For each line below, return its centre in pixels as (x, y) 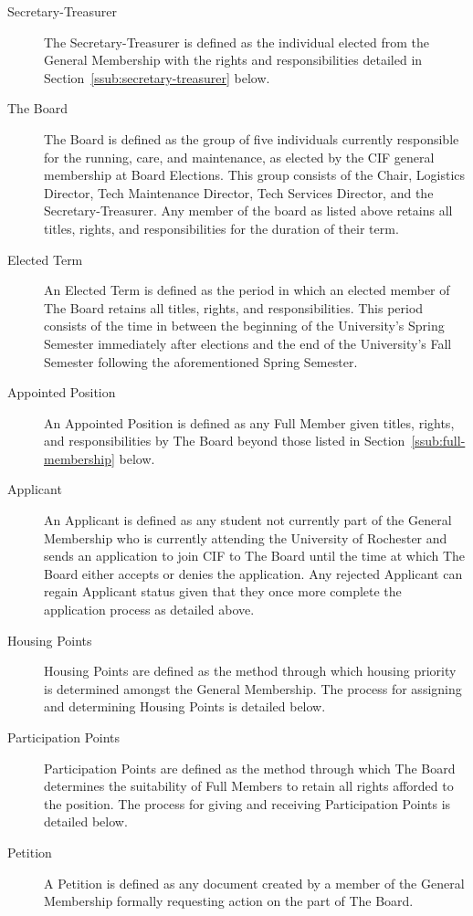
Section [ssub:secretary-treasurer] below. (157, 77)
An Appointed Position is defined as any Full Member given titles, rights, (249, 422)
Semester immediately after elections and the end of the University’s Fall (248, 343)
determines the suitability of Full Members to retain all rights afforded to (249, 786)
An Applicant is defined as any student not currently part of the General (248, 520)
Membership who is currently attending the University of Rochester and (246, 537)
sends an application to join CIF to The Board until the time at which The (255, 556)
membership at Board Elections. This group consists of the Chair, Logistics (255, 175)
